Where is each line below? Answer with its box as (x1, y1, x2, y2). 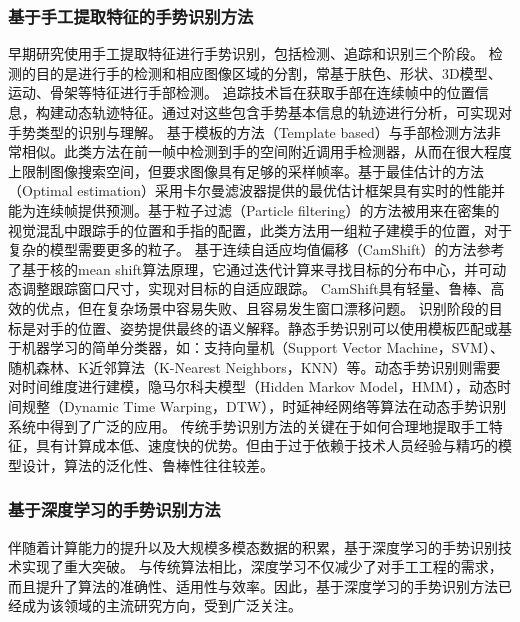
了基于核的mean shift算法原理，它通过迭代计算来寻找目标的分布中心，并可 (8, 258, 493, 279)
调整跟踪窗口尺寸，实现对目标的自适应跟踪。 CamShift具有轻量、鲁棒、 (21, 278, 491, 299)
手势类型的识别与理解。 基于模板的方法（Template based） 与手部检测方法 (8, 121, 487, 142)
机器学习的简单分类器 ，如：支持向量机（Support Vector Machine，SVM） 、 (21, 337, 504, 358)
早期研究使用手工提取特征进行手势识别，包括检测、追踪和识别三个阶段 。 (8, 43, 484, 64)
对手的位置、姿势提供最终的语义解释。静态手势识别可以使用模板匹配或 (35, 317, 498, 338)
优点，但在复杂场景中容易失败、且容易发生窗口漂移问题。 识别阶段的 (35, 297, 489, 318)
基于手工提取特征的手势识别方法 (8, 3, 254, 28)
